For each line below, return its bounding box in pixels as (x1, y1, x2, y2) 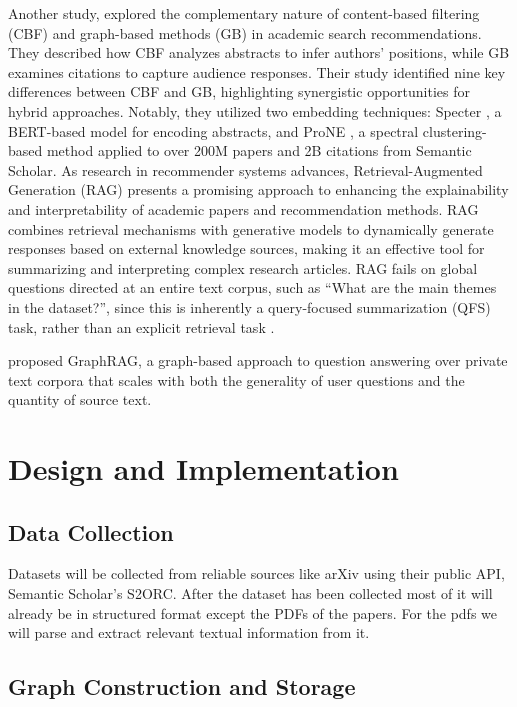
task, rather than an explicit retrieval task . (8, 316, 275, 337)
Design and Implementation (8, 448, 399, 489)
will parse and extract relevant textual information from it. (8, 622, 370, 643)
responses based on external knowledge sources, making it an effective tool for (8, 238, 485, 259)
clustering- (422, 120, 487, 141)
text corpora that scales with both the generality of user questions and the (8, 369, 465, 390)
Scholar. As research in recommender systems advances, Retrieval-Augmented (8, 159, 483, 180)
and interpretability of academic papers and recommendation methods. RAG (8, 198, 479, 219)
